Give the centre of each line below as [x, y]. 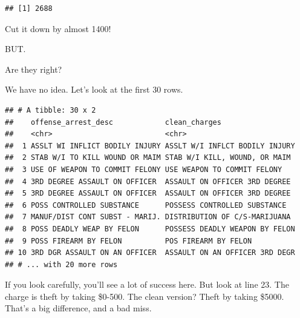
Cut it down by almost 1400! [58, 28]
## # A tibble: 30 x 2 [51, 110]
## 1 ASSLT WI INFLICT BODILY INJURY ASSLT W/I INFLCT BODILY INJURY [150, 146]
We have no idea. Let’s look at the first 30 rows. [94, 89]
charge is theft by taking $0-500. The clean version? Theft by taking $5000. [145, 296]
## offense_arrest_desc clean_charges [113, 122]
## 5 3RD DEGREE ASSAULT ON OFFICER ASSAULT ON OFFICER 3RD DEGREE [148, 194]
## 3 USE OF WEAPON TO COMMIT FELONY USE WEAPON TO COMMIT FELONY [144, 169]
